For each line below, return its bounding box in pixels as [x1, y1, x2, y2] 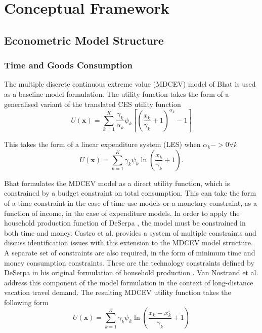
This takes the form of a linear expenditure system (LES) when [4, 139, 201, 150]
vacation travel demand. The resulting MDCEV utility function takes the [4, 287, 231, 298]
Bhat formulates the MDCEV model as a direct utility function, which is [4, 177, 230, 188]
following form [4, 297, 49, 307]
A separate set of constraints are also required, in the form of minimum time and [4, 247, 255, 257]
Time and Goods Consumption [4, 59, 133, 71]
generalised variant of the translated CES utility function [4, 98, 181, 109]
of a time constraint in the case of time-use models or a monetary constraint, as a [4, 197, 257, 208]
